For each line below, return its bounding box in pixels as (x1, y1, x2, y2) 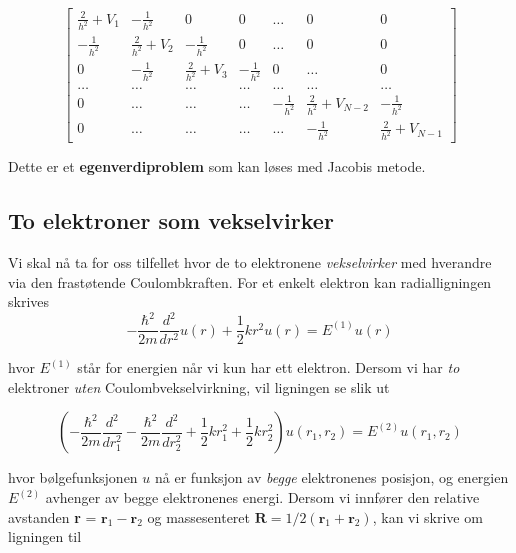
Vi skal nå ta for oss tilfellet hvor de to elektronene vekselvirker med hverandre (8, 251, 492, 272)
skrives (8, 291, 50, 312)
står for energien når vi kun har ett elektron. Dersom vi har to (77, 357, 460, 378)
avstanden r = (8, 506, 97, 527)
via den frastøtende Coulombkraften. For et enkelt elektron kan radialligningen (8, 271, 492, 292)
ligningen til (8, 526, 82, 547)
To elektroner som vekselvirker (8, 205, 334, 236)
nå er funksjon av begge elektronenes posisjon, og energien (155, 467, 509, 488)
